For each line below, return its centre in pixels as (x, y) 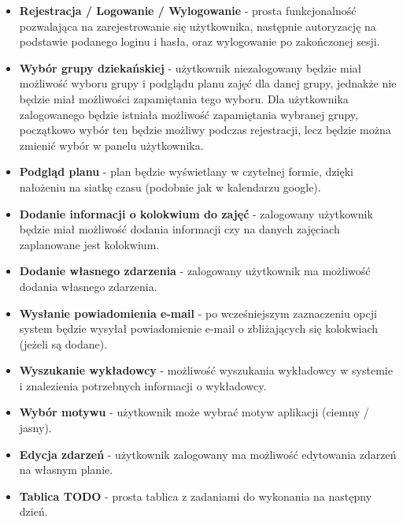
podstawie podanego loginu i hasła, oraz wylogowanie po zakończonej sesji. (200, 41)
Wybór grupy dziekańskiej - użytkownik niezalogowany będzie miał (190, 67)
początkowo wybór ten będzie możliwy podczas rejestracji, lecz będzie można (205, 130)
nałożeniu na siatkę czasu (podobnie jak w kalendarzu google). (170, 186)
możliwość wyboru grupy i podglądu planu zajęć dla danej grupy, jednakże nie (208, 83)
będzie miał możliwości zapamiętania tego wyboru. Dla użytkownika (184, 98)
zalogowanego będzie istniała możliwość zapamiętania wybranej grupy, (189, 114)
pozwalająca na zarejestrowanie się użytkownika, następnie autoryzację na (198, 26)
